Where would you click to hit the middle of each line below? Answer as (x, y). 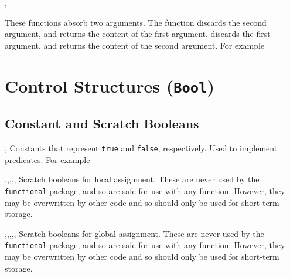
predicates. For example (47, 159)
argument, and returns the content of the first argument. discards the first (138, 34)
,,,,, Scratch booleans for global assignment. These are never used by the (134, 233)
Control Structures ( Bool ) (110, 85)
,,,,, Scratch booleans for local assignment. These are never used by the (132, 179)
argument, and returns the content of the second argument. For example (135, 45)
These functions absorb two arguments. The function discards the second (136, 22)
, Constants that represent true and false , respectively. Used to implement (141, 148)
